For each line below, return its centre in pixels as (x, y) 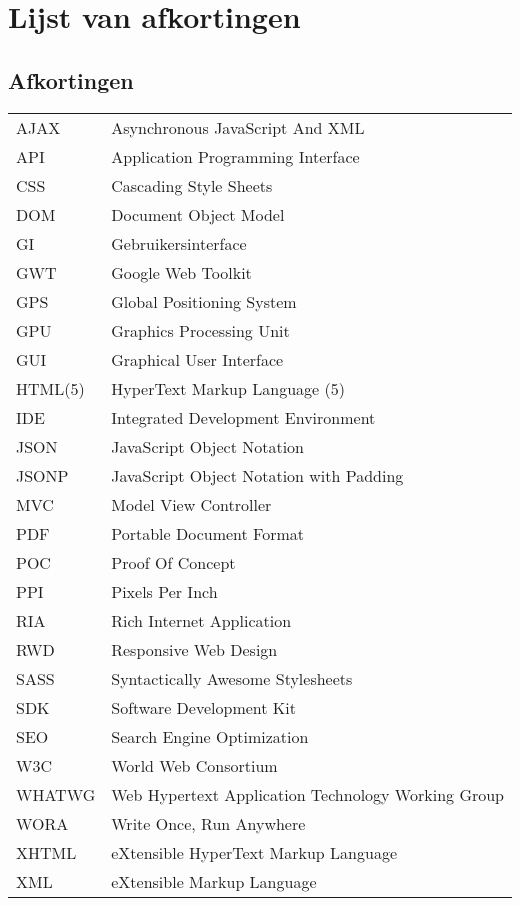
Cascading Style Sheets (192, 185)
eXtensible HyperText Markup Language (254, 852)
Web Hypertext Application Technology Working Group (308, 794)
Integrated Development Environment (243, 417)
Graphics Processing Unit (200, 330)
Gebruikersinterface (179, 243)
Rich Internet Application (201, 620)
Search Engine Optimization (210, 736)
